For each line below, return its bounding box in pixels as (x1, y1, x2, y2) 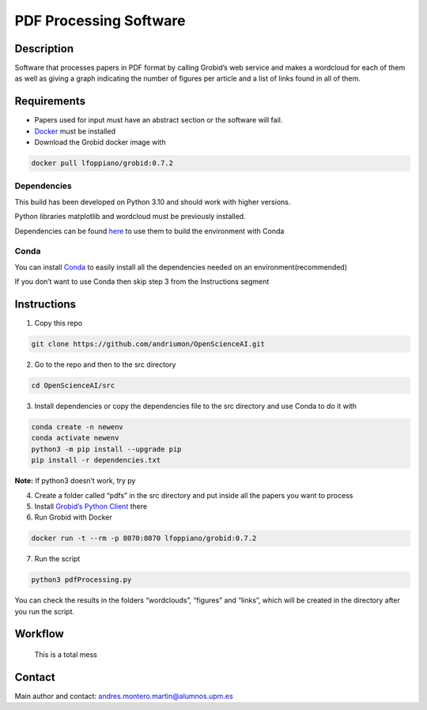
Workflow (14, 627, 65, 640)
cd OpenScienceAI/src (31, 381, 115, 391)
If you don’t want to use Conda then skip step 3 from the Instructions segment (14, 277, 270, 286)
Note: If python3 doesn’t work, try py (14, 476, 136, 485)
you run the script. (14, 606, 75, 616)
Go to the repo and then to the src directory (34, 360, 176, 369)
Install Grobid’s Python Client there (34, 501, 148, 511)
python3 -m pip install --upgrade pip (31, 444, 182, 454)
